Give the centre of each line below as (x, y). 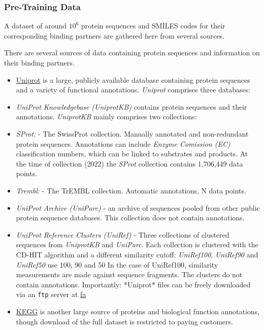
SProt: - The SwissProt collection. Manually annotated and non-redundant (132, 133)
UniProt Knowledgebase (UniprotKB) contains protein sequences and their (131, 106)
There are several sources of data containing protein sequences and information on (132, 53)
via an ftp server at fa (51, 294)
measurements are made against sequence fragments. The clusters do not (129, 274)
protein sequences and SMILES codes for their (153, 26)
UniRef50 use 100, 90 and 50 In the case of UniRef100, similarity (117, 264)
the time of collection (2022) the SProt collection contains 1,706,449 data (129, 163)
